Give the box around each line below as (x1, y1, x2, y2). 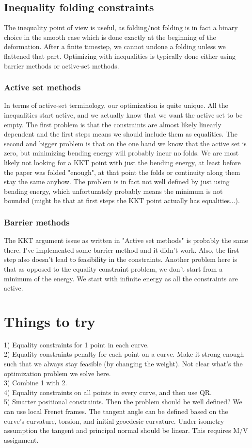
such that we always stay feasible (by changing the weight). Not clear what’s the (4, 359, 243, 369)
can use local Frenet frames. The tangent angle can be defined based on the (4, 406, 228, 416)
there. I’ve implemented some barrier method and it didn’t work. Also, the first (4, 244, 239, 255)
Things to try (4, 311, 95, 331)
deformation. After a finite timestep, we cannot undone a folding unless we (4, 41, 226, 52)
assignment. (4, 434, 39, 445)
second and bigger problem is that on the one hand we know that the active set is (4, 138, 247, 148)
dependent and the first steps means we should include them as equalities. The (4, 129, 237, 139)
